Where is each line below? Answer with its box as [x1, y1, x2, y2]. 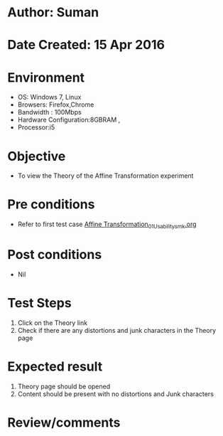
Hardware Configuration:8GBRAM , [17, 115, 121, 124]
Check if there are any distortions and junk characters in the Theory [17, 326, 217, 334]
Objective [7, 148, 66, 164]
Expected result [7, 358, 103, 375]
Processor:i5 [17, 123, 55, 132]
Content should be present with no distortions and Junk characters [17, 389, 214, 398]
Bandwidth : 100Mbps [17, 108, 82, 117]
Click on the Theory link [17, 318, 87, 327]
